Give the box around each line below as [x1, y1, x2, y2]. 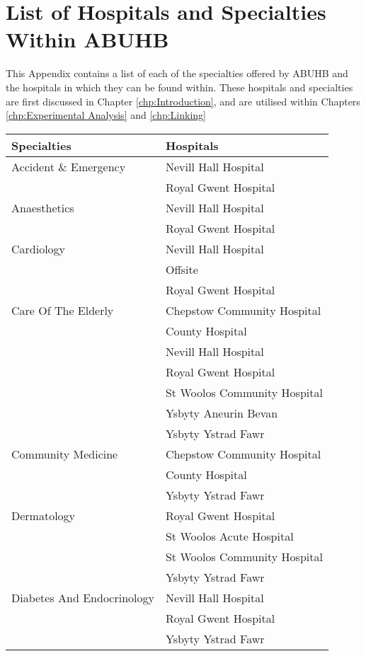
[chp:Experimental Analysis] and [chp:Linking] [6, 108, 206, 122]
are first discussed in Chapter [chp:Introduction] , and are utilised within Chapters [6, 93, 360, 108]
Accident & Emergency [11, 158, 126, 175]
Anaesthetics [11, 199, 74, 216]
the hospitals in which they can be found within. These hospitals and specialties [6, 79, 353, 94]
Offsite [165, 260, 198, 277]
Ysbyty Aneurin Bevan [165, 404, 278, 421]
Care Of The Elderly [11, 301, 114, 318]
